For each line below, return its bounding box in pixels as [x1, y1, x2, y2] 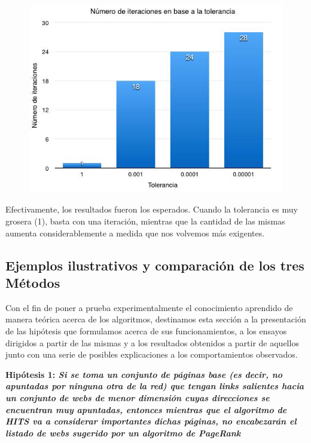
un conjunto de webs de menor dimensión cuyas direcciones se [5, 391, 270, 404]
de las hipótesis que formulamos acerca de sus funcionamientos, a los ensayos [5, 324, 287, 337]
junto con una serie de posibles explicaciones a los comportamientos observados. [5, 348, 298, 361]
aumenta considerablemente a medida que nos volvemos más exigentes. [5, 226, 265, 239]
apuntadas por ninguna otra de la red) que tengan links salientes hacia [5, 380, 304, 392]
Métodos [5, 273, 60, 291]
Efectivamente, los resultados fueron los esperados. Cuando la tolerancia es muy [5, 203, 298, 216]
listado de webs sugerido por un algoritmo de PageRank [5, 426, 241, 439]
